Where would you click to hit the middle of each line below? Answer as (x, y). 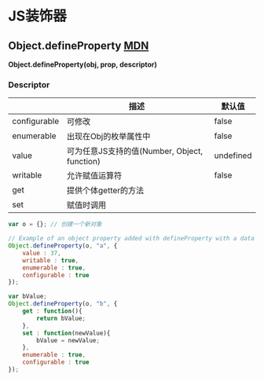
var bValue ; (27, 297)
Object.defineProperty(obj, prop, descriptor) (82, 64)
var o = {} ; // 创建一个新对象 (55, 225)
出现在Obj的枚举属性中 (108, 137)
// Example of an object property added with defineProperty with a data (132, 239)
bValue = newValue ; (68, 340)
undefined (233, 156)
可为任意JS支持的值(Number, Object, (135, 152)
